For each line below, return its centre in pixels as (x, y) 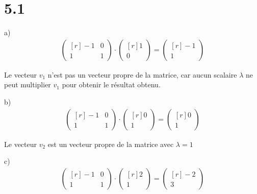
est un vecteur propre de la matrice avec (111, 144)
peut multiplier (28, 84)
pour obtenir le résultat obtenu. (111, 84)
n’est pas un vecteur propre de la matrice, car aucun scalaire (142, 74)
